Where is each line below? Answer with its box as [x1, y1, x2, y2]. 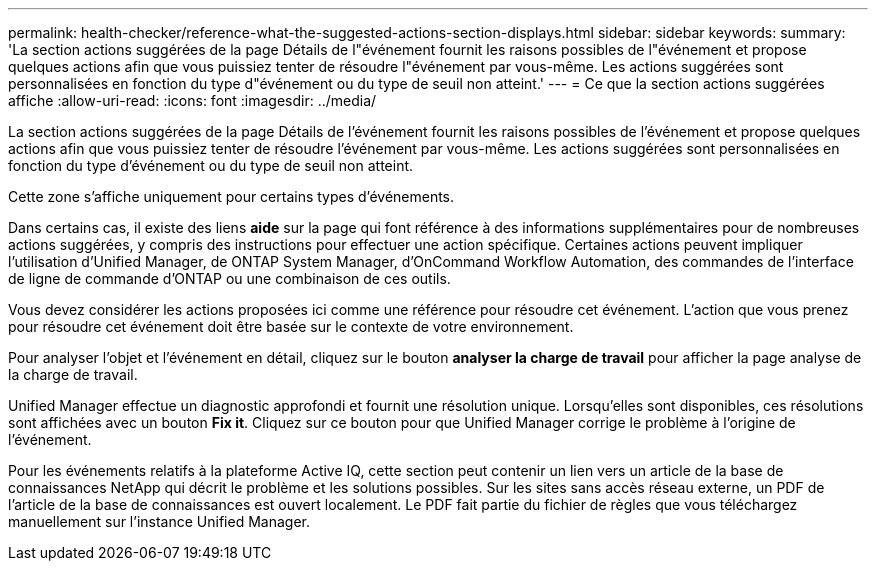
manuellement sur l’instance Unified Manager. [8, 513, 310, 530]
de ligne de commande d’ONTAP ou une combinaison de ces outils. [8, 270, 451, 287]
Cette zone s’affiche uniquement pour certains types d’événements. [8, 188, 455, 205]
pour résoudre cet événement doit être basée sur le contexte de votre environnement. [8, 318, 574, 335]
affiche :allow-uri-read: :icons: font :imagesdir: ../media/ [8, 92, 377, 109]
